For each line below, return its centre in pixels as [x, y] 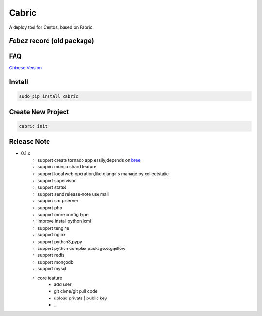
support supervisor [57, 181]
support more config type [63, 215]
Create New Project [39, 112]
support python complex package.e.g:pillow [82, 249]
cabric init [33, 126]
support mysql [52, 269]
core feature [50, 278]
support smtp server [58, 201]
